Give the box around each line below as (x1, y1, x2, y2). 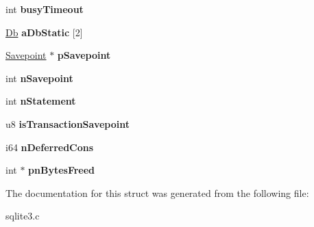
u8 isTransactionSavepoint (5, 116, 130, 131)
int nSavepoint (5, 70, 73, 85)
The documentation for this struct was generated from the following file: (5, 185, 309, 200)
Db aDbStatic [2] (5, 25, 83, 39)
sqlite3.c (5, 209, 40, 223)
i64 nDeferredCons (5, 139, 94, 154)
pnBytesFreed (28, 163, 95, 177)
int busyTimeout (5, 2, 84, 16)
